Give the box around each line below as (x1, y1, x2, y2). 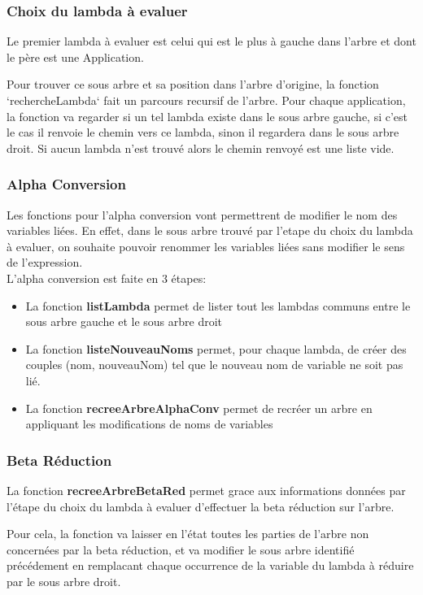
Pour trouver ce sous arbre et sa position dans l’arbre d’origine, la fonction (7, 76, 379, 93)
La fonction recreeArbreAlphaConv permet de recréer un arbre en (25, 399, 373, 416)
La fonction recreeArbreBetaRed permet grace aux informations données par (7, 481, 406, 498)
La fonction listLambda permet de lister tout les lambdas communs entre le (25, 297, 411, 314)
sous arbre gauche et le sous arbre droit (25, 313, 223, 330)
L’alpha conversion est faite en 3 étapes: (7, 269, 207, 286)
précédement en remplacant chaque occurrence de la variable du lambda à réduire (7, 557, 414, 574)
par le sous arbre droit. (7, 572, 121, 589)
